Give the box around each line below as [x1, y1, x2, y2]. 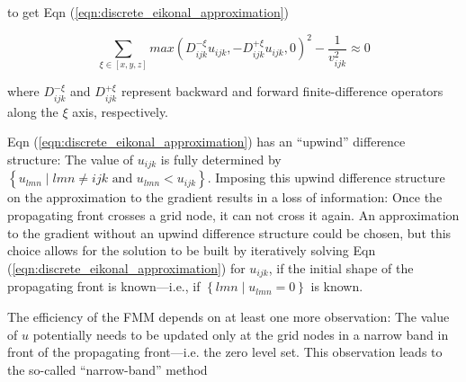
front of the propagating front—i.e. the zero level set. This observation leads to [7, 342, 443, 361]
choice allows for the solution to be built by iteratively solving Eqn [7, 241, 376, 260]
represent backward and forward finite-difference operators [121, 82, 444, 101]
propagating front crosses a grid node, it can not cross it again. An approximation [7, 206, 460, 225]
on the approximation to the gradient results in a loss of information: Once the [7, 188, 443, 207]
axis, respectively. [72, 102, 169, 120]
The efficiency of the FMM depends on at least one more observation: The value [7, 306, 450, 325]
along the [7, 102, 58, 120]
